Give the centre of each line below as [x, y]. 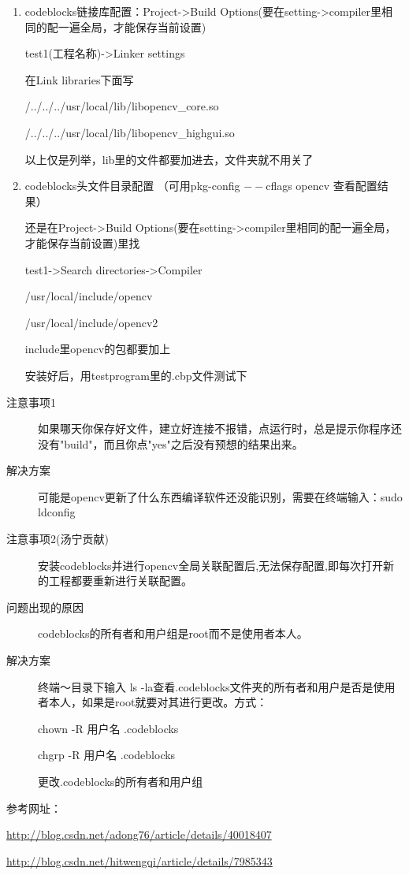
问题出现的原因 [45, 607]
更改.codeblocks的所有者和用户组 [121, 781]
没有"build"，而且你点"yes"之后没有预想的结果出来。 [171, 443]
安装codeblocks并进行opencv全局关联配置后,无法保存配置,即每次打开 [210, 565]
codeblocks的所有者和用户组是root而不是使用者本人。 [173, 633]
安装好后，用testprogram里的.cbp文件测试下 [136, 375]
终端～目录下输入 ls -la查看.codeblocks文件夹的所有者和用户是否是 [206, 686]
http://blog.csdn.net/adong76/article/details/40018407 [139, 834]
